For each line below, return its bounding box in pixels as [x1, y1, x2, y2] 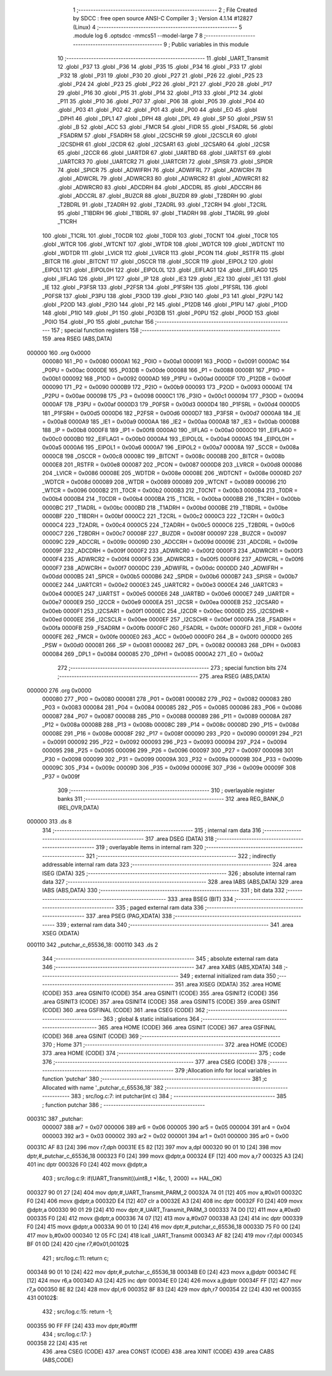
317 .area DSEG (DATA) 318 [144, 835, 214, 842]
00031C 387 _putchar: [26, 1115, 83, 1123]
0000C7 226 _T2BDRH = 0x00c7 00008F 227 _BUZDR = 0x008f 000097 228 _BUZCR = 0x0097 [42, 530, 287, 537]
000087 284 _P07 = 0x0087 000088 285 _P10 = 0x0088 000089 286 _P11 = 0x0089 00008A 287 [42, 712, 291, 720]
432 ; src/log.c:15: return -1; [42, 1308, 113, 1315]
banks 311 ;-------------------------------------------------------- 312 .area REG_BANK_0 [57, 795, 284, 803]
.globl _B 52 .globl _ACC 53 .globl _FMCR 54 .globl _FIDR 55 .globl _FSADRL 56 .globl [57, 124, 273, 131]
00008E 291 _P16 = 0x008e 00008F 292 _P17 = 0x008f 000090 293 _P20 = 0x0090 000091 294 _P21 [42, 729, 302, 737]
